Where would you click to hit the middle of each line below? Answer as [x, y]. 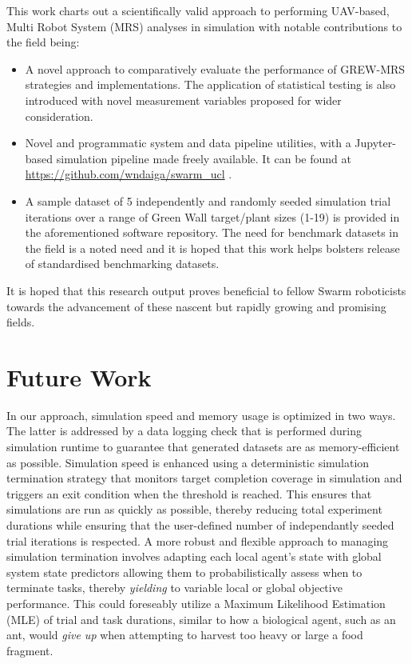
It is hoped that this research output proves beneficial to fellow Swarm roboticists [206, 290]
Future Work [79, 376]
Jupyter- [375, 143]
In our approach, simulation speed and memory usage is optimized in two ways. [201, 415]
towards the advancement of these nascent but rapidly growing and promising [196, 306]
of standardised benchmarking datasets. [122, 264]
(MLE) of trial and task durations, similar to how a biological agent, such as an [201, 619]
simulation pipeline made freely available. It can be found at [204, 158]
